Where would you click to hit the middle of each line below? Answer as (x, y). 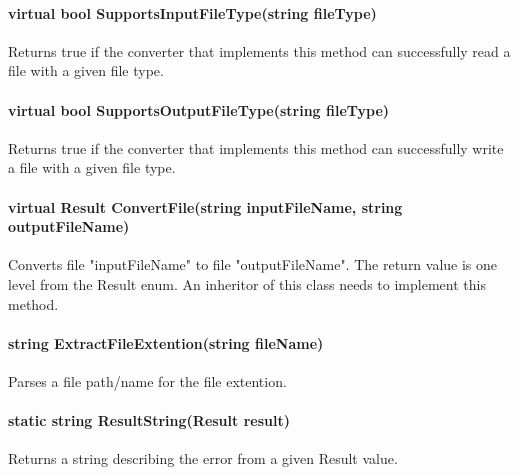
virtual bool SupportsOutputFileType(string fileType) (199, 109)
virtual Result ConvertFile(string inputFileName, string (205, 206)
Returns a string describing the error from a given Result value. (203, 458)
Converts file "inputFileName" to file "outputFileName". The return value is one (253, 264)
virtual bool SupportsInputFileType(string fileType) (192, 12)
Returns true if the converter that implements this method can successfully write (256, 147)
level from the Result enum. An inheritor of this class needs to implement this (247, 283)
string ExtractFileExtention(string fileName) (166, 342)
